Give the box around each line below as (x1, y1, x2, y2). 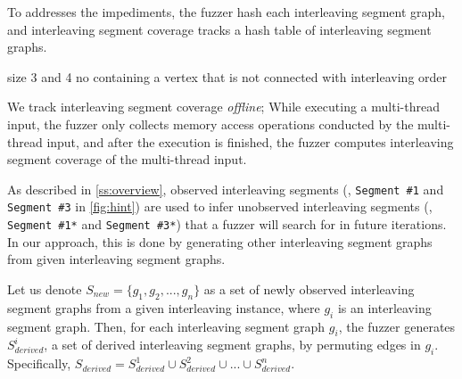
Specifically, (7, 354, 71, 373)
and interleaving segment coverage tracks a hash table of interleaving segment (7, 20, 432, 38)
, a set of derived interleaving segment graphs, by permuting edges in (44, 335, 421, 354)
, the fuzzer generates (338, 317, 456, 335)
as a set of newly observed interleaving (203, 279, 415, 298)
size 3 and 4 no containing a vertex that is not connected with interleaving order (7, 67, 448, 86)
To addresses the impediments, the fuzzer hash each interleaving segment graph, (7, 3, 445, 21)
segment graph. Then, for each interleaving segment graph (7, 317, 326, 335)
